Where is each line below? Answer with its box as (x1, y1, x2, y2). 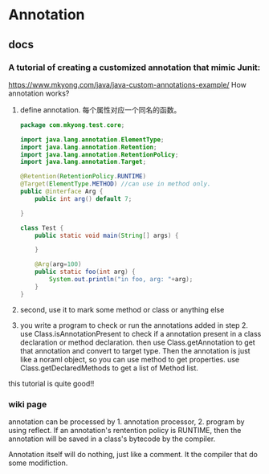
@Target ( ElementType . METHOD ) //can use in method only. (19, 180, 211, 188)
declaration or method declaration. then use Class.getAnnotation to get (19, 337, 255, 347)
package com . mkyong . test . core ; (19, 121, 125, 129)
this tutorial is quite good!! (8, 378, 95, 388)
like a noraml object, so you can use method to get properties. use (19, 354, 239, 364)
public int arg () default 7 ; (35, 194, 132, 202)
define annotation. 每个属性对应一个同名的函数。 (19, 104, 181, 114)
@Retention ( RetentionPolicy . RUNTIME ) (19, 173, 147, 181)
